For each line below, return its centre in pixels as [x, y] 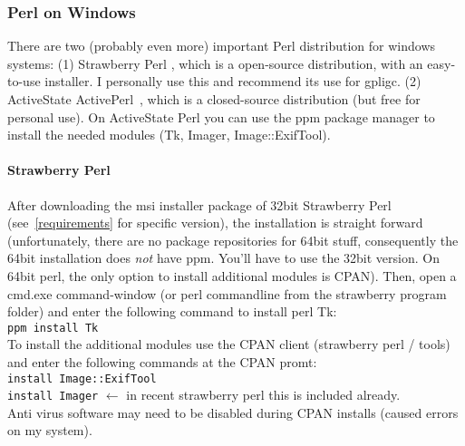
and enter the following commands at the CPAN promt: [162, 361]
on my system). [50, 430]
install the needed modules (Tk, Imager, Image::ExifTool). [169, 135]
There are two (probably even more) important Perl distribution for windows [222, 46]
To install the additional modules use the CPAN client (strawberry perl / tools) [229, 344]
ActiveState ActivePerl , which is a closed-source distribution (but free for [214, 99]
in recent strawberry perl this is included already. [263, 395]
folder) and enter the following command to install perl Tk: [172, 311]
